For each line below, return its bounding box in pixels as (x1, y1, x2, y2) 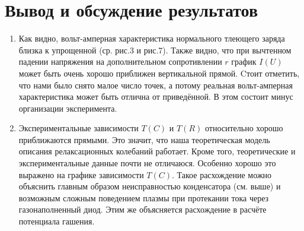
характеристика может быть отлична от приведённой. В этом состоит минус (18, 90, 293, 103)
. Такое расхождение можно (172, 168, 272, 181)
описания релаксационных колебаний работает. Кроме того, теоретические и (18, 145, 296, 157)
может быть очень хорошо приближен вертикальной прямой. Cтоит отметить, (18, 67, 300, 79)
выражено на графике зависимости (18, 168, 144, 181)
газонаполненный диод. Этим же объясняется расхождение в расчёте (18, 203, 267, 216)
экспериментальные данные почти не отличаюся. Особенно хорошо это (18, 157, 276, 169)
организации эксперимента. (18, 102, 117, 114)
